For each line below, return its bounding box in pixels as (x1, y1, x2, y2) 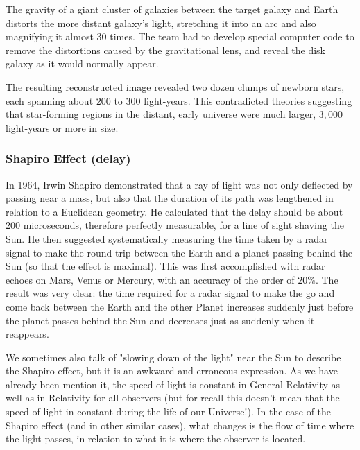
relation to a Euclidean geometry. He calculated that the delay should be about (6, 204, 343, 218)
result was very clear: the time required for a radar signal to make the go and (6, 286, 335, 300)
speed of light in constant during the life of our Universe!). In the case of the (6, 404, 332, 419)
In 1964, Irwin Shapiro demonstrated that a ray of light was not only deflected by (6, 177, 353, 191)
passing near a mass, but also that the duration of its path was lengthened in (6, 191, 334, 205)
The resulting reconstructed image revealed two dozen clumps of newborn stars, (6, 79, 345, 94)
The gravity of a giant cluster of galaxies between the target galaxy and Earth (6, 2, 338, 16)
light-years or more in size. (6, 120, 119, 135)
